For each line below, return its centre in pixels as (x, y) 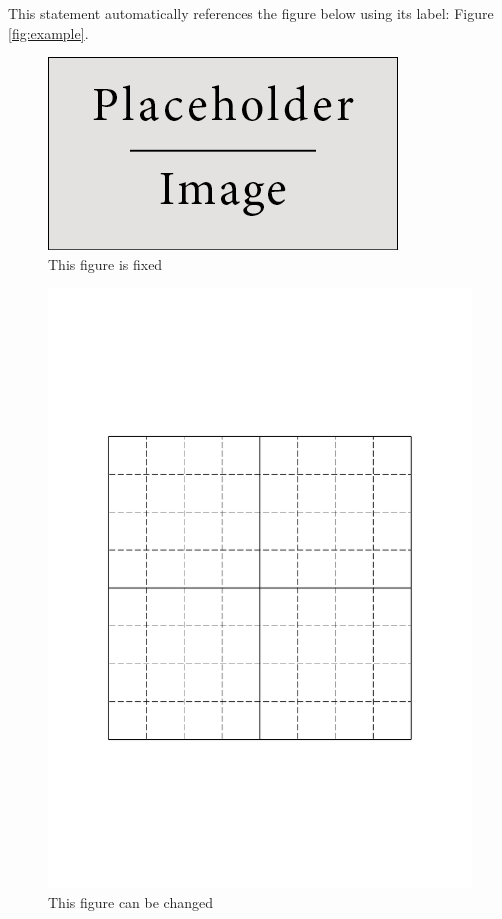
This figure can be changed (131, 901)
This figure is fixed (105, 263)
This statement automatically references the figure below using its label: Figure (251, 13)
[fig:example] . (48, 32)
